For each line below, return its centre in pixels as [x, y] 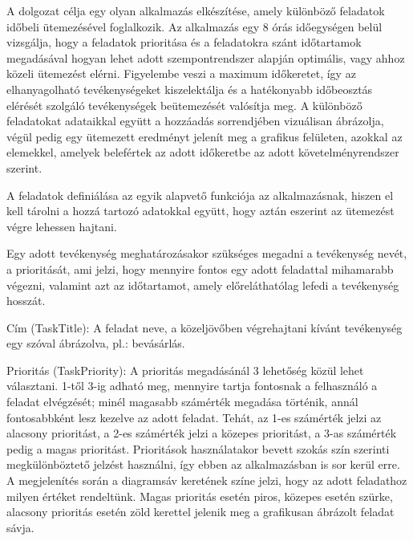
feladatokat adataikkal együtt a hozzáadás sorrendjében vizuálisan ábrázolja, [195, 121]
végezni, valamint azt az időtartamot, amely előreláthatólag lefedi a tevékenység [203, 285]
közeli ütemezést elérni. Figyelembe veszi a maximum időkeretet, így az [181, 73]
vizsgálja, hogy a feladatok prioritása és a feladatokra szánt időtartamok [184, 42]
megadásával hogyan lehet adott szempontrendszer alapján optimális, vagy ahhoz [206, 57]
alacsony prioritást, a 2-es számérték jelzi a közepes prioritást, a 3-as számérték [202, 433]
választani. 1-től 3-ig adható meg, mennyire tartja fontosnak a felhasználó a [192, 386]
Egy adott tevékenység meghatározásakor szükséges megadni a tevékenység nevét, [207, 253]
